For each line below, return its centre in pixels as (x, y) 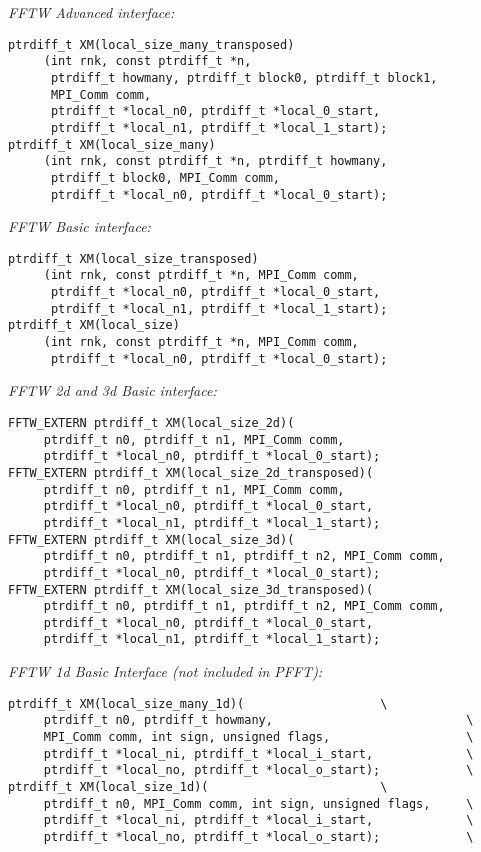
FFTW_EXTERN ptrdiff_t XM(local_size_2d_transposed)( (191, 472)
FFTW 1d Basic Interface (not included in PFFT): (165, 671)
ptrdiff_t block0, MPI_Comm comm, (165, 177)
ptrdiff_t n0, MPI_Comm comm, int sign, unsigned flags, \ (258, 803)
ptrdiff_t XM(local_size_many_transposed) (151, 44)
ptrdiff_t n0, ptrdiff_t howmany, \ (258, 720)
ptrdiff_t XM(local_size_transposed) (133, 258)
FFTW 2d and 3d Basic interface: (112, 390)
